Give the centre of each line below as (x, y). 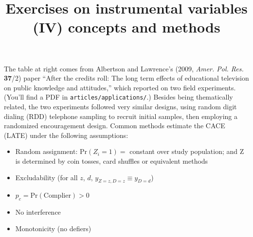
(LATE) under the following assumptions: (66, 135)
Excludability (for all (46, 177)
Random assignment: (46, 151)
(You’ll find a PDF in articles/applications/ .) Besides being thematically (118, 97)
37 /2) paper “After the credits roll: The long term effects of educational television (126, 78)
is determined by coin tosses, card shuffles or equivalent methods (112, 161)
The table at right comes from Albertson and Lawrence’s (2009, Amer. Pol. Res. (124, 68)
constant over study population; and (184, 151)
